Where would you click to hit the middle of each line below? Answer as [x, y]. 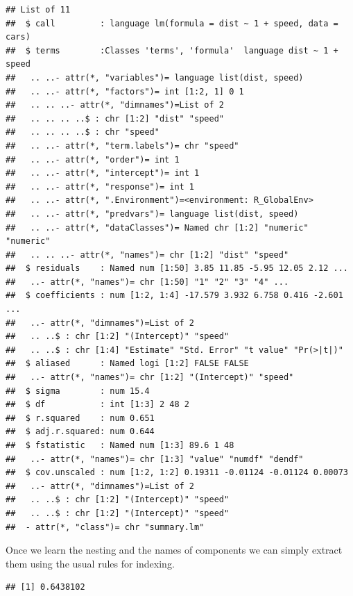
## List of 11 [38, 10]
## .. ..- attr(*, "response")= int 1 [100, 187]
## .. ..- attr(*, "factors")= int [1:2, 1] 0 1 [125, 91]
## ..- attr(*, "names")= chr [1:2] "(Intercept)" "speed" [150, 378]
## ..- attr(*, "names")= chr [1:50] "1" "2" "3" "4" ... [147, 282]
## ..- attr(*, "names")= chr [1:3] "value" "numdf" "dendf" [155, 459]
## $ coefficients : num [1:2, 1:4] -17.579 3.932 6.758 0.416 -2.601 [174, 296]
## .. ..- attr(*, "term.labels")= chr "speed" [122, 146]
